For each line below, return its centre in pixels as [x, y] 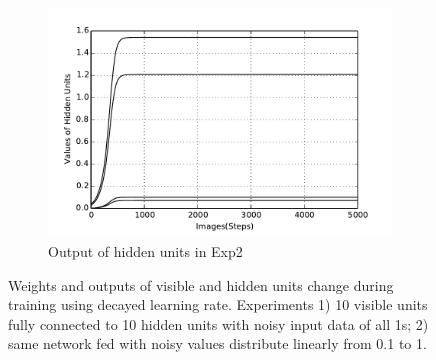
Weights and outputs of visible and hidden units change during [201, 284]
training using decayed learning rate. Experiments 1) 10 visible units [218, 304]
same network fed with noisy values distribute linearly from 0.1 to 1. [217, 343]
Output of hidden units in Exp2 [145, 250]
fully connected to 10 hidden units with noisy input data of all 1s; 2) [218, 323]
